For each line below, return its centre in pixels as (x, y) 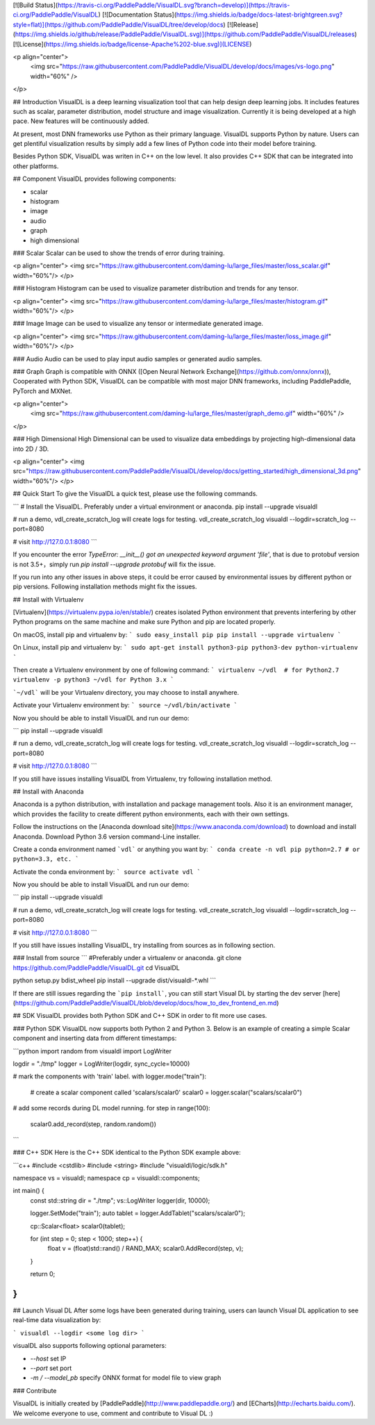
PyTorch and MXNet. (43, 391)
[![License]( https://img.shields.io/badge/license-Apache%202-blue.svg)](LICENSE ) (132, 44)
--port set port (51, 1368)
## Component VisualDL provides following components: (94, 179)
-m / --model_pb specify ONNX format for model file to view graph (126, 1378)
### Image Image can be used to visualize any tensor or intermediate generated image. (138, 324)
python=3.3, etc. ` (46, 859)
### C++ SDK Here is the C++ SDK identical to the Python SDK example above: (127, 1153)
